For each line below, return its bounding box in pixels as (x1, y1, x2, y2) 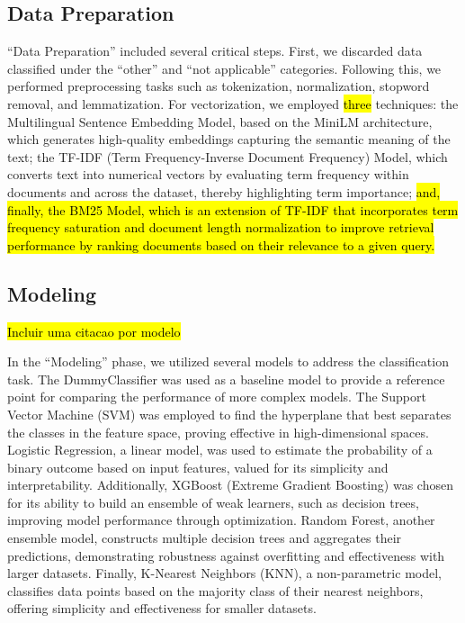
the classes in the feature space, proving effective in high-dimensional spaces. (7, 422, 429, 441)
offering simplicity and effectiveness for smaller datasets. (7, 599, 317, 618)
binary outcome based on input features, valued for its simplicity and (7, 457, 389, 476)
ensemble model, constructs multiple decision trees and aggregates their (7, 528, 402, 547)
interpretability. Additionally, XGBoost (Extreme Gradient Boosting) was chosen (7, 475, 453, 494)
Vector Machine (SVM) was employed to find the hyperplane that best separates (7, 404, 452, 423)
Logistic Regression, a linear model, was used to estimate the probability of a (7, 440, 433, 459)
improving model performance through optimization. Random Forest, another (7, 510, 435, 529)
